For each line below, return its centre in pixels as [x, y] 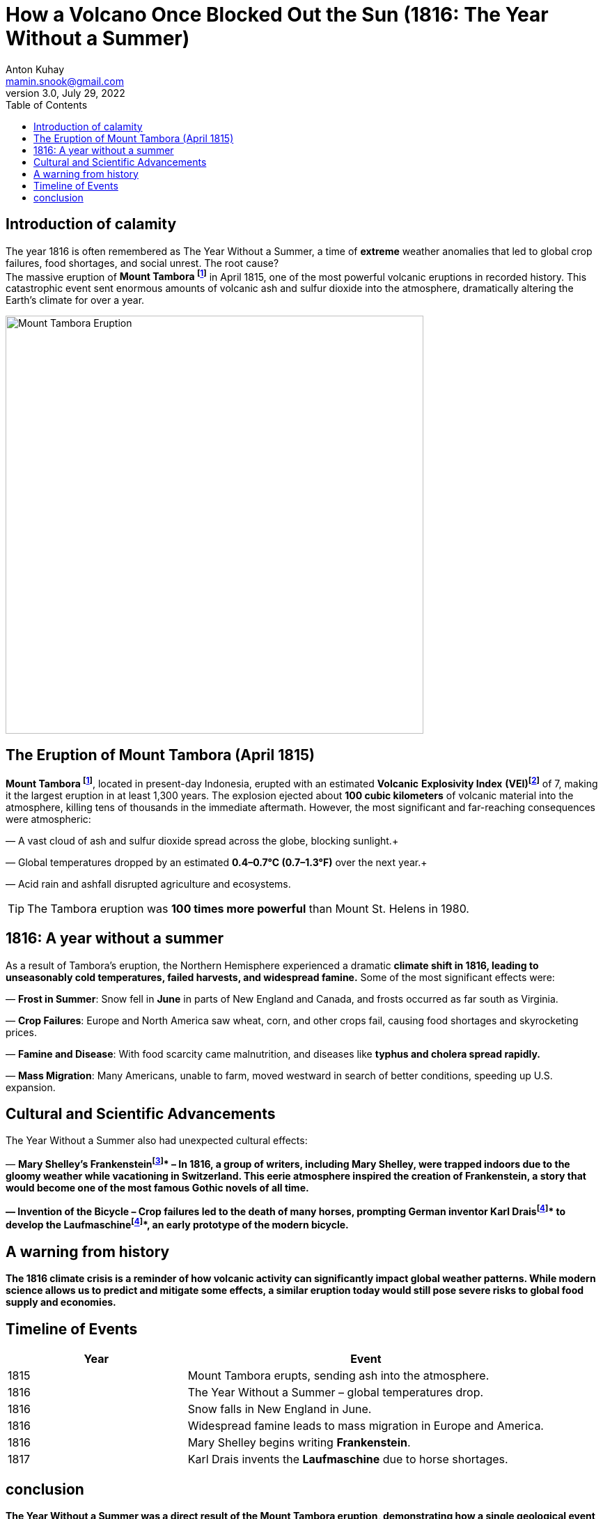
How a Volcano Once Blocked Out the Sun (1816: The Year [277, 15]
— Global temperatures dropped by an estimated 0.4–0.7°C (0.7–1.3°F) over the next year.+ [217, 862]
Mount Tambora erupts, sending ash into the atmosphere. [338, 1376]
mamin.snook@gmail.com [65, 81]
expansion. [31, 1087]
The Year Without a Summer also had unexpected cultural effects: [157, 1141]
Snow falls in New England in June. [280, 1409]
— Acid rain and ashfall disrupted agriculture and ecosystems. [148, 884]
